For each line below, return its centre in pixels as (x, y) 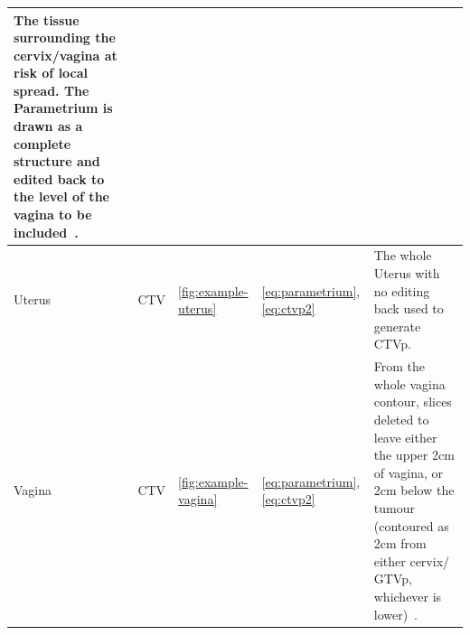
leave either (405, 437)
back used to (409, 308)
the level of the (61, 196)
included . (46, 232)
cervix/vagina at (66, 55)
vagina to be (53, 215)
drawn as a (48, 126)
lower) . (396, 614)
